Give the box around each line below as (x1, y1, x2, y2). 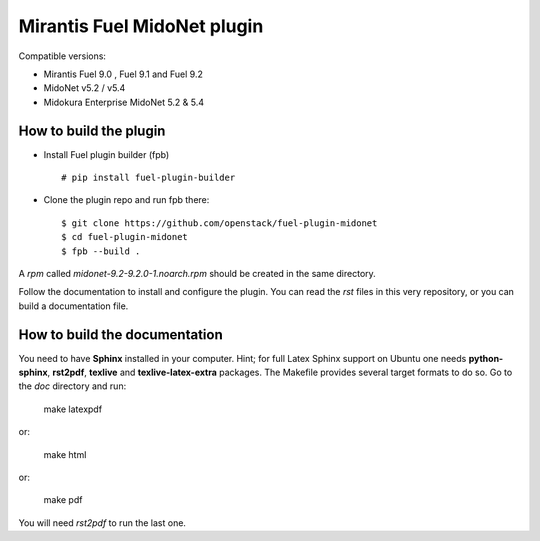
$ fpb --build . (61, 245, 141, 257)
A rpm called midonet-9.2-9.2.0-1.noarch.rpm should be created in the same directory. (18, 267, 377, 279)
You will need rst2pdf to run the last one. (18, 516, 187, 529)
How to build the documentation (18, 326, 224, 343)
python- (468, 352, 504, 364)
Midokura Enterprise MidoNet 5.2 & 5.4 (43, 96, 205, 108)
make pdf (43, 494, 83, 506)
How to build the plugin (18, 122, 166, 139)
